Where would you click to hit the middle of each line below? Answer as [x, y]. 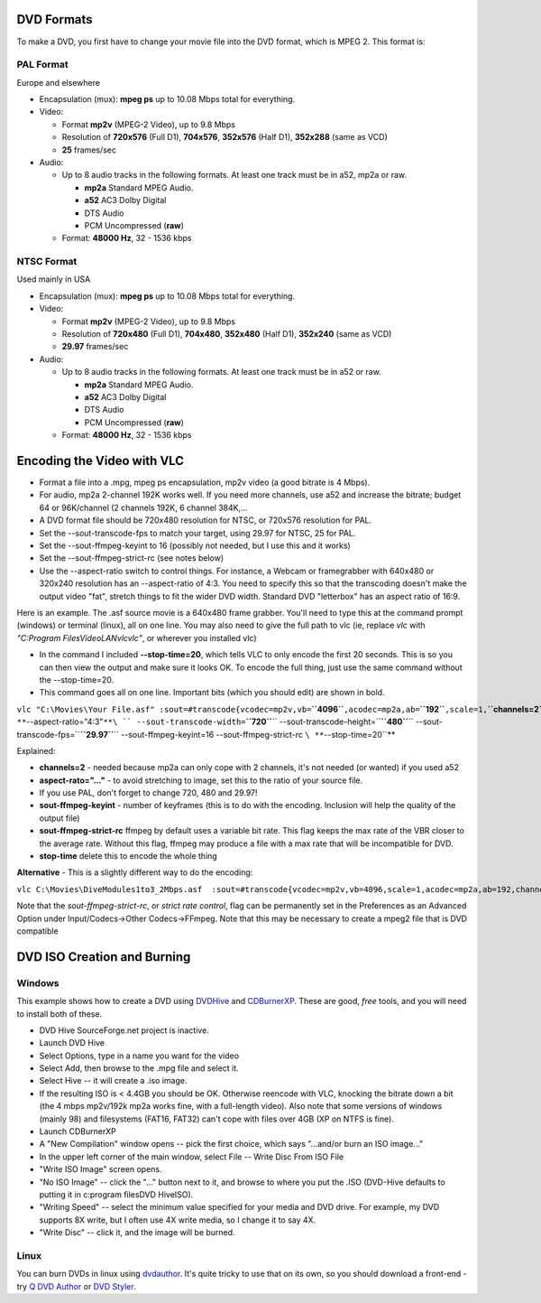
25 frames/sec [89, 150]
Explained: [36, 750]
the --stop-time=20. [77, 679]
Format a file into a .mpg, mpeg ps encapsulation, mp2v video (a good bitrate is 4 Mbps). [205, 482]
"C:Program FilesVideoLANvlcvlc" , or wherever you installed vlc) [137, 638]
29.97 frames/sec [95, 347]
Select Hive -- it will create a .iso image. [113, 1081]
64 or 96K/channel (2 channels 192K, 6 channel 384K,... [143, 507]
